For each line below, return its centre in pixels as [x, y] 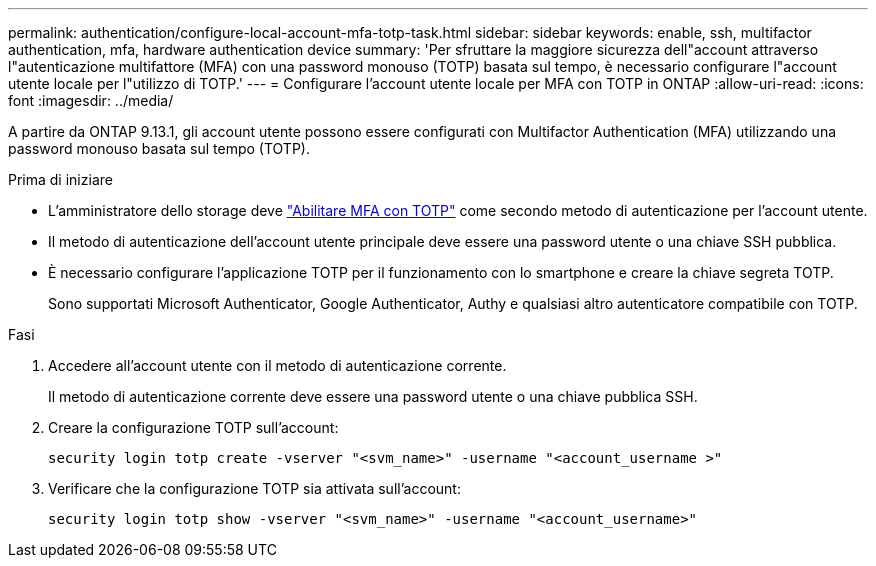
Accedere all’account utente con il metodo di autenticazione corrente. [277, 365]
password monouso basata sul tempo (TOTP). [159, 148]
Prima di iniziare [60, 179]
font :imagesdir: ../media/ [91, 100]
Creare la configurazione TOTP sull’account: [193, 427]
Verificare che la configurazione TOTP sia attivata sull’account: [254, 488]
